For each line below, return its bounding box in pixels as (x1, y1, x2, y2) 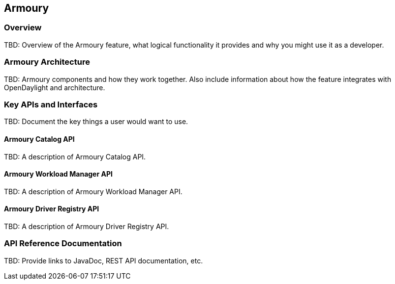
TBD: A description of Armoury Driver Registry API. (4, 222, 169, 231)
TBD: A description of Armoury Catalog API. (4, 152, 146, 161)
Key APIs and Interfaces (4, 99, 98, 109)
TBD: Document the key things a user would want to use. (4, 117, 188, 126)
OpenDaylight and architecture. (4, 83, 105, 92)
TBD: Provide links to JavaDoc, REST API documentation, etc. (4, 256, 203, 265)
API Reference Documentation (4, 238, 122, 249)
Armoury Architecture (4, 57, 90, 67)
